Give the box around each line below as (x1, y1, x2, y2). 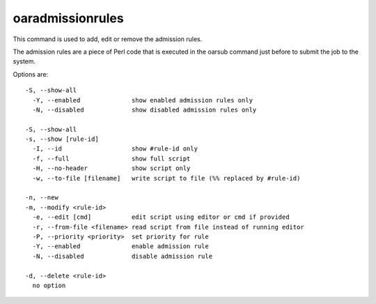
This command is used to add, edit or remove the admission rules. (13, 35, 203, 43)
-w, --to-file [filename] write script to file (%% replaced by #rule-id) (32, 174, 301, 182)
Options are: (13, 70, 49, 78)
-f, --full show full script (32, 154, 191, 162)
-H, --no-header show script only (32, 165, 191, 172)
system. (13, 57, 36, 66)
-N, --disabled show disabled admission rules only (32, 105, 257, 114)
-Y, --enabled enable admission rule (32, 243, 209, 250)
